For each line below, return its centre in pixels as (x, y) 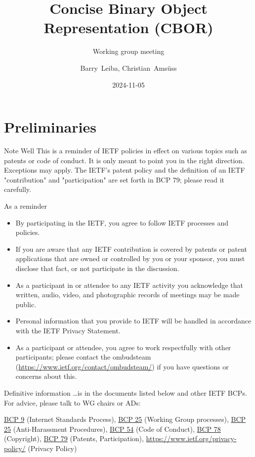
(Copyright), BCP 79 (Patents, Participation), (74, 438)
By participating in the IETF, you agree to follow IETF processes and (122, 222)
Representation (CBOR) (128, 27)
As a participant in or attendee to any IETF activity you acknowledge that (129, 285)
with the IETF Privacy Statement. (68, 330)
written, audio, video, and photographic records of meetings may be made (127, 295)
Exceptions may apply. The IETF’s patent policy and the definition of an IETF (125, 170)
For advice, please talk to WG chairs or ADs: (72, 402)
